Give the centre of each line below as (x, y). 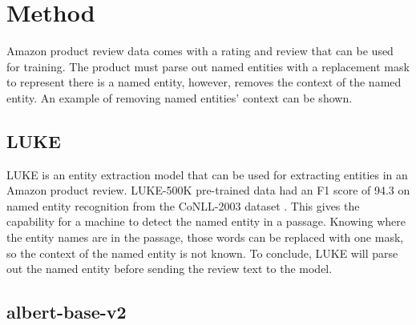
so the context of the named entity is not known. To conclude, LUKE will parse (202, 253)
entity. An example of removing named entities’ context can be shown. (180, 97)
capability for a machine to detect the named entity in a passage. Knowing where (206, 221)
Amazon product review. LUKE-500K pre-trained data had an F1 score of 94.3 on (208, 190)
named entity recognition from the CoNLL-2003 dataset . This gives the (183, 205)
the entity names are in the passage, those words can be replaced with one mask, (205, 237)
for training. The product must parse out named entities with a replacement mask (208, 66)
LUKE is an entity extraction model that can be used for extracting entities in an (207, 174)
